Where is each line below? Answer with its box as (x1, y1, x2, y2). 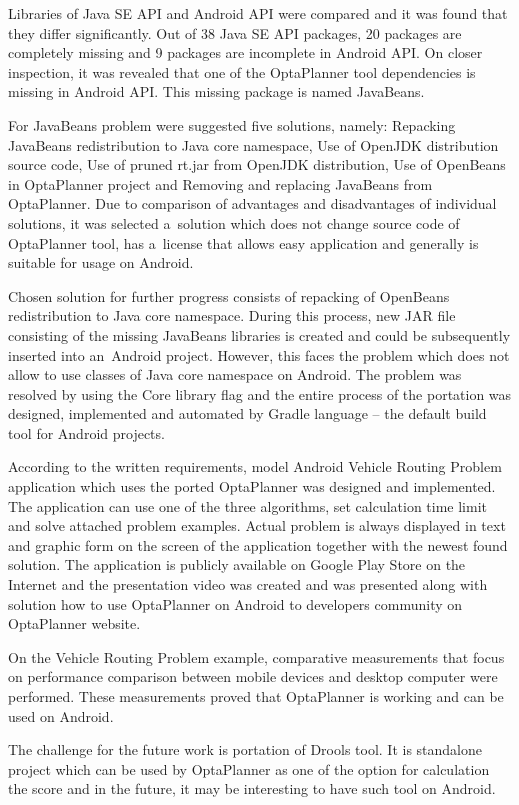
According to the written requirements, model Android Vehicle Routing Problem (8, 456, 502, 477)
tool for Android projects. (8, 422, 165, 443)
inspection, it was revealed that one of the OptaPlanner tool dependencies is (8, 61, 476, 82)
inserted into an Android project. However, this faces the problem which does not (8, 344, 510, 365)
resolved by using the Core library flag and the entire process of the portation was (8, 383, 512, 404)
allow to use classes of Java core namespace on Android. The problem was (8, 364, 462, 385)
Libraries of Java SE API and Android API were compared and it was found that (8, 3, 508, 23)
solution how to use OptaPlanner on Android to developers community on (8, 593, 463, 614)
